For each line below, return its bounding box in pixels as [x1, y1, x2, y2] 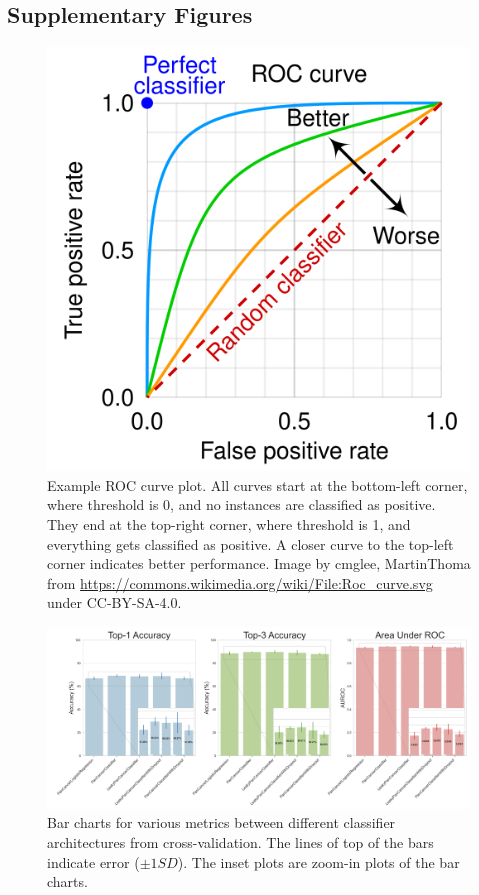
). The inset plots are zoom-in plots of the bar [177, 851, 460, 872]
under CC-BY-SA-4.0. [47, 592, 182, 613]
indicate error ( [47, 851, 140, 872]
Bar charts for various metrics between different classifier [47, 812, 396, 833]
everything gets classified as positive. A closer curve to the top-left [47, 533, 454, 554]
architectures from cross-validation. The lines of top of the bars [47, 831, 434, 852]
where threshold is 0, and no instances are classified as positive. [47, 494, 436, 515]
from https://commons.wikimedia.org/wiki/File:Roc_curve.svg [47, 572, 433, 593]
